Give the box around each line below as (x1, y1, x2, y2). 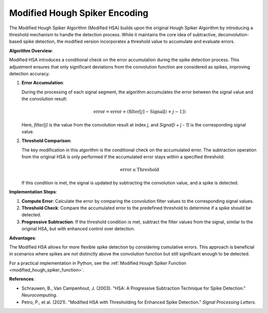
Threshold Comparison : (21, 138, 72, 144)
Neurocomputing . (21, 292, 58, 298)
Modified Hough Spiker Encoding (9, 7, 149, 18)
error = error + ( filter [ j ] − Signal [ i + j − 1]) (93, 109, 186, 115)
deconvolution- (217, 31, 249, 37)
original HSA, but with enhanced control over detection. (21, 226, 135, 232)
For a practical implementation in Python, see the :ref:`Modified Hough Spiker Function (9, 260, 187, 266)
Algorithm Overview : (9, 48, 53, 54)
